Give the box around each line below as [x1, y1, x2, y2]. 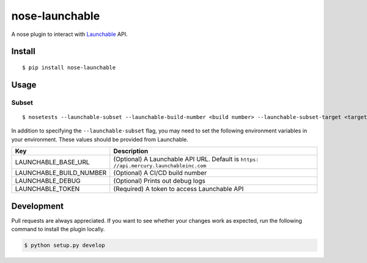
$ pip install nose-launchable [22, 64, 116, 71]
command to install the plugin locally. [11, 226, 105, 232]
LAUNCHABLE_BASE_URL [15, 157, 90, 166]
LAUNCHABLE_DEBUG [15, 177, 81, 186]
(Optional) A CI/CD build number [113, 168, 207, 177]
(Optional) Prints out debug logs [113, 177, 206, 186]
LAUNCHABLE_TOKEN [15, 185, 80, 193]
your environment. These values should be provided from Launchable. [11, 135, 189, 143]
